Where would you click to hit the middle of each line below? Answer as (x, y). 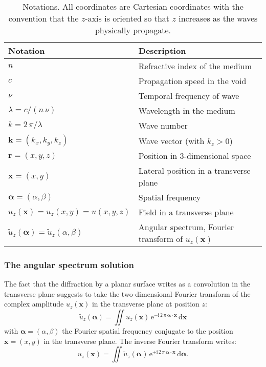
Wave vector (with (171, 140)
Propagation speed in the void (192, 81)
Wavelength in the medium (187, 110)
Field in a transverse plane (186, 212)
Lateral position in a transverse (194, 170)
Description (162, 50)
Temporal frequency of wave (189, 96)
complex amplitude (34, 304)
